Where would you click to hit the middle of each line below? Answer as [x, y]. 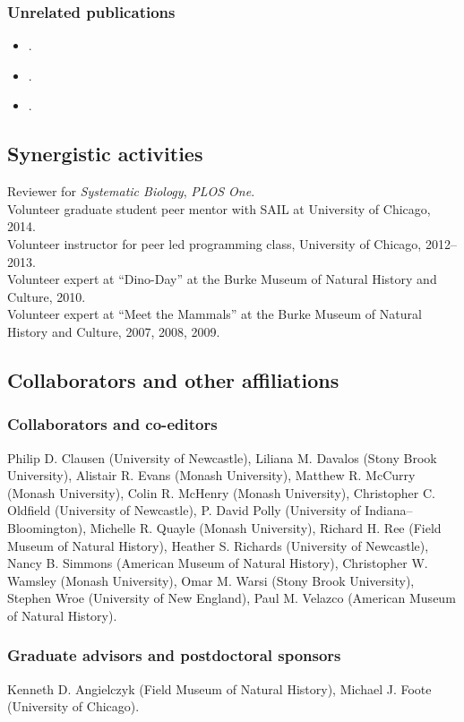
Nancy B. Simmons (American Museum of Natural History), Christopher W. [218, 563]
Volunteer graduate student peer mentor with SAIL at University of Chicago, [219, 208]
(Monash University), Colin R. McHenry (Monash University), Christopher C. [221, 492]
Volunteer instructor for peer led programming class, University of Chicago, [215, 243]
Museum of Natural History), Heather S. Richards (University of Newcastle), [218, 545]
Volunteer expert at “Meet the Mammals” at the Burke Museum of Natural [215, 314]
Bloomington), [47, 527]
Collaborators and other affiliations [173, 379]
